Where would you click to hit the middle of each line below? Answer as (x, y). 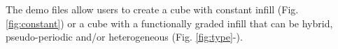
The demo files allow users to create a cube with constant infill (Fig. (152, 9)
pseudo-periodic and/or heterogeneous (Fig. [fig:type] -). (124, 37)
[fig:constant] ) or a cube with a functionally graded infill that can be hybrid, (169, 23)
